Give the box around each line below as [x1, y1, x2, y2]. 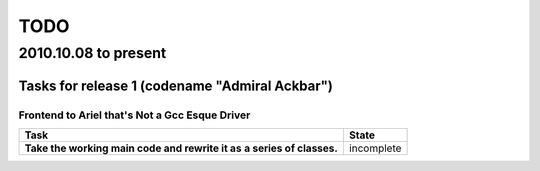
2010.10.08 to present [18, 44, 167, 62]
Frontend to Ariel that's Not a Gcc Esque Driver [18, 108, 251, 122]
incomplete [348, 141, 402, 155]
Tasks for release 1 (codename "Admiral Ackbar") [18, 77, 334, 94]
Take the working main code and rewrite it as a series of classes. [24, 141, 339, 155]
